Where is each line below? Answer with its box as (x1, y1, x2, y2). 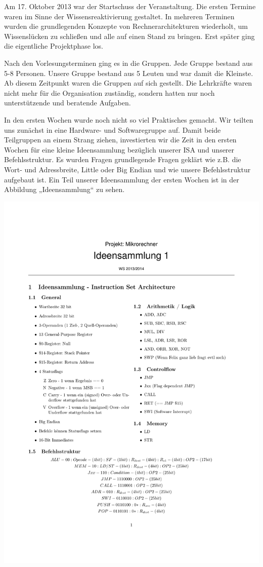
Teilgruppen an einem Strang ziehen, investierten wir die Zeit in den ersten (4, 134, 237, 145)
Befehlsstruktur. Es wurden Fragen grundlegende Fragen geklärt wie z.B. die (4, 154, 241, 165)
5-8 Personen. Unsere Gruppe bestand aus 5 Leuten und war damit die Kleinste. (4, 67, 253, 78)
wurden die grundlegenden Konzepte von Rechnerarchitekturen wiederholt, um (4, 21, 248, 31)
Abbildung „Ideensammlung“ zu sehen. (4, 184, 125, 195)
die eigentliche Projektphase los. (4, 41, 103, 51)
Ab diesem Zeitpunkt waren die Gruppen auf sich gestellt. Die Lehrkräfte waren (4, 78, 252, 88)
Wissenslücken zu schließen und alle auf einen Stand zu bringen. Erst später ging (4, 30, 255, 41)
